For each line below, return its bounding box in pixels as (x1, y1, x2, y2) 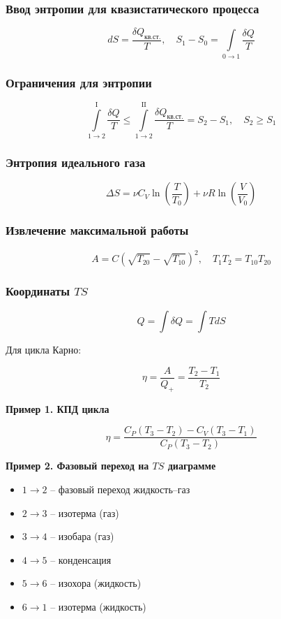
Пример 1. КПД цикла (6, 401, 109, 416)
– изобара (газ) (50, 529, 114, 544)
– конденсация (50, 552, 112, 567)
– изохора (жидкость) (50, 576, 142, 590)
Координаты (6, 282, 70, 299)
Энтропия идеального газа (6, 154, 146, 171)
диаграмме (167, 458, 216, 473)
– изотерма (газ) (50, 505, 119, 520)
